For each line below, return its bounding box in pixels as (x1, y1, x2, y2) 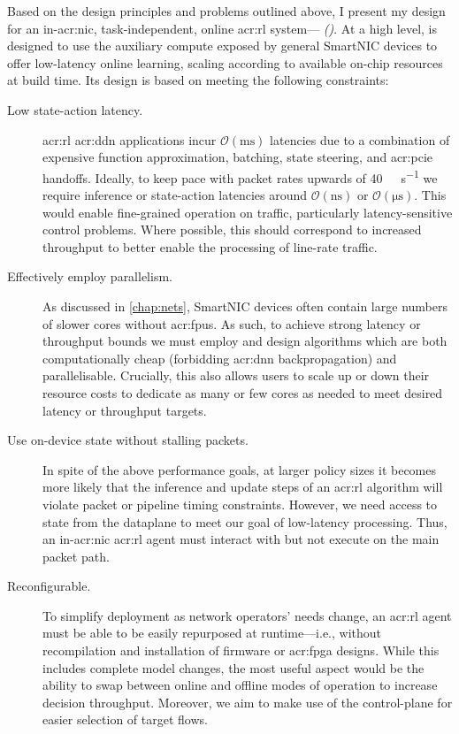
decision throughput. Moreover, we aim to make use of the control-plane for (42, 692, 453, 711)
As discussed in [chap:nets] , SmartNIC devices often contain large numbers (42, 296, 448, 315)
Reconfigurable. (7, 577, 91, 595)
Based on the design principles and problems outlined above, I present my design (7, 2, 446, 19)
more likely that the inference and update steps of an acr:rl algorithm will (42, 478, 443, 496)
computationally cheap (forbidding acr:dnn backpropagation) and (42, 348, 397, 367)
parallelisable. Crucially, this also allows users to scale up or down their (42, 366, 430, 385)
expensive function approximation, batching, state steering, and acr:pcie (42, 148, 433, 166)
